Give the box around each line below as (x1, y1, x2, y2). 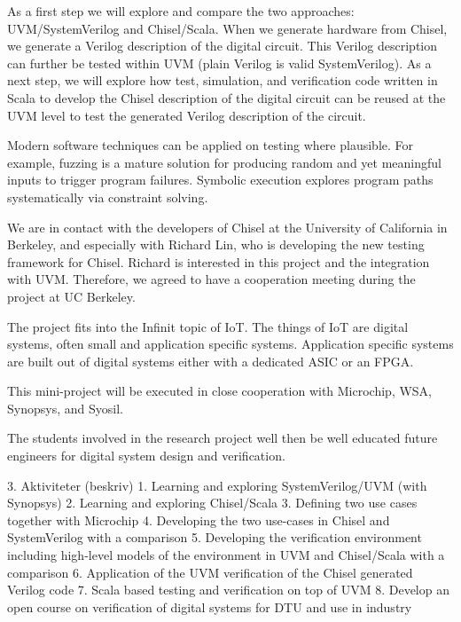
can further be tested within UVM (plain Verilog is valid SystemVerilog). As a (7, 53, 432, 72)
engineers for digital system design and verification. (7, 446, 285, 465)
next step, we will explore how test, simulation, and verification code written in (7, 71, 438, 90)
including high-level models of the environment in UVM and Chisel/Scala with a (7, 546, 445, 564)
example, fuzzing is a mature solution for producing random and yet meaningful (7, 153, 441, 171)
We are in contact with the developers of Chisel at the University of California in (7, 217, 448, 236)
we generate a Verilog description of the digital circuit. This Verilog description (7, 36, 438, 55)
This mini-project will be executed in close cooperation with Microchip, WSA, (7, 382, 433, 400)
